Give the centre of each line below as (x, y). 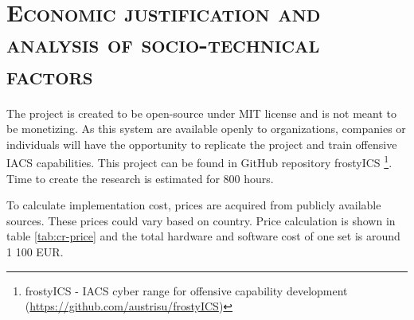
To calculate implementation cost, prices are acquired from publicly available (194, 205)
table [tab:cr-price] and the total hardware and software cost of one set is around (203, 236)
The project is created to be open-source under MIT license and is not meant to (202, 113)
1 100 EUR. (35, 251)
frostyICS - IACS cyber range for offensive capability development (186, 290)
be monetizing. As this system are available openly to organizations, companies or (206, 129)
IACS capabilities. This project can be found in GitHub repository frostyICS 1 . (199, 161)
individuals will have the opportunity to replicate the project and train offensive (202, 144)
